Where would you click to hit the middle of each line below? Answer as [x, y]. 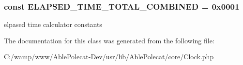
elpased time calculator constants [53, 24]
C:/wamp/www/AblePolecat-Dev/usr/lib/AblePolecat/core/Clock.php [109, 57]
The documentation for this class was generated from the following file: [109, 40]
